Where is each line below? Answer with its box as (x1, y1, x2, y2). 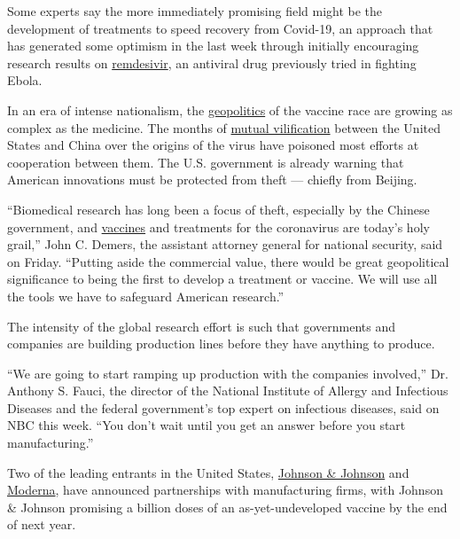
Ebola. (7, 71, 43, 90)
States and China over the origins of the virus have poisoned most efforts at (7, 136, 419, 154)
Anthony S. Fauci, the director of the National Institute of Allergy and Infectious (7, 381, 448, 400)
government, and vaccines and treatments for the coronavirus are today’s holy (7, 217, 430, 236)
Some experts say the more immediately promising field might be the (7, 2, 383, 20)
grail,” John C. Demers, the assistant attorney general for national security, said (7, 235, 443, 254)
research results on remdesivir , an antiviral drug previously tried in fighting (7, 53, 417, 72)
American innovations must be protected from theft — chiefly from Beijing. (7, 170, 417, 189)
